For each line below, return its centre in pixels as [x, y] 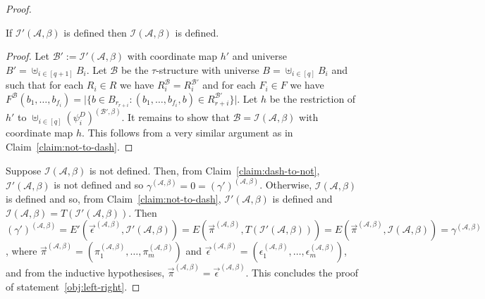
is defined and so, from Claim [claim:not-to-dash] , [113, 199]
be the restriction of [313, 98]
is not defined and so [99, 185]
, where [22, 251]
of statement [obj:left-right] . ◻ [73, 286]
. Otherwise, [286, 185]
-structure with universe [208, 69]
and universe [259, 56]
